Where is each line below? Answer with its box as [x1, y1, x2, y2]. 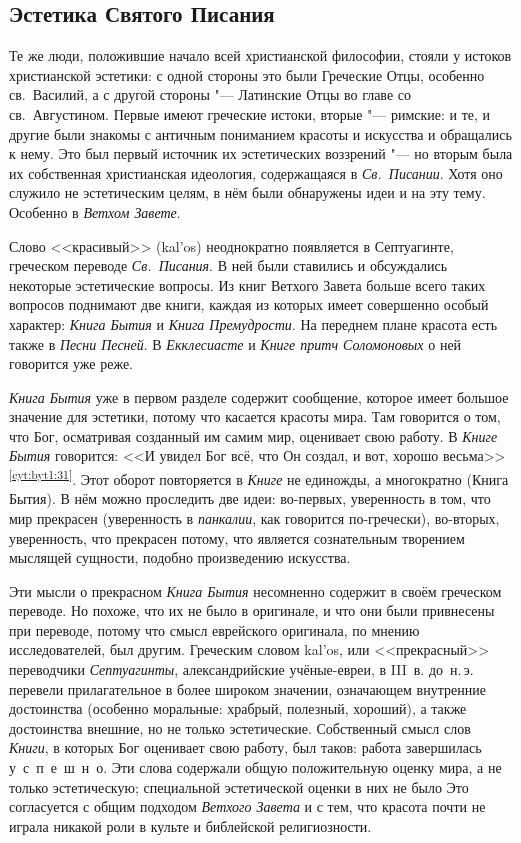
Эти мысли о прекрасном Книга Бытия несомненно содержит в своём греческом [9, 580, 502, 601]
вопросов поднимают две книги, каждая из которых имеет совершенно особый [9, 294, 489, 315]
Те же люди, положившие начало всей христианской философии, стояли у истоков [9, 45, 512, 66]
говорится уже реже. [9, 353, 133, 374]
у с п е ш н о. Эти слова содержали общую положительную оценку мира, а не [9, 757, 502, 778]
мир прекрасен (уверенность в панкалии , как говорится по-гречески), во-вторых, [9, 507, 500, 528]
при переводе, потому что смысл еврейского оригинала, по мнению [9, 619, 420, 640]
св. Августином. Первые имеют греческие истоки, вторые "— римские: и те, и [9, 103, 491, 124]
